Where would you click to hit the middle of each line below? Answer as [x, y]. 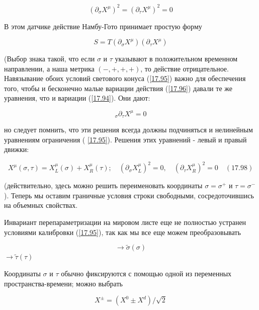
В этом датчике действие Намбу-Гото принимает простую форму [103, 26]
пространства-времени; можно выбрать [63, 283]
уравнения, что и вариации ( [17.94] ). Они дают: [77, 98]
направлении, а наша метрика [49, 68]
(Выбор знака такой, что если [50, 59]
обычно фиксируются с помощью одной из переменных [146, 274]
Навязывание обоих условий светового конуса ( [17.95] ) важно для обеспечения [125, 78]
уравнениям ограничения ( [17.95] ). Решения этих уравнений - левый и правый [125, 139]
